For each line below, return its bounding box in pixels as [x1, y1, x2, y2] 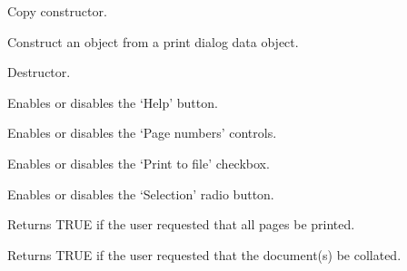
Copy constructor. [7, 2, 107, 20]
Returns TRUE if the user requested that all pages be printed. [7, 215, 355, 234]
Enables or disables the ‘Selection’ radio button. [7, 184, 274, 203]
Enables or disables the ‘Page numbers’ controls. [7, 123, 277, 142]
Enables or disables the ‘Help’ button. [7, 92, 218, 111]
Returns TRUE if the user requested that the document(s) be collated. [7, 245, 402, 264]
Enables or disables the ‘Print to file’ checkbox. [7, 153, 270, 172]
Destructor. [7, 63, 71, 82]
